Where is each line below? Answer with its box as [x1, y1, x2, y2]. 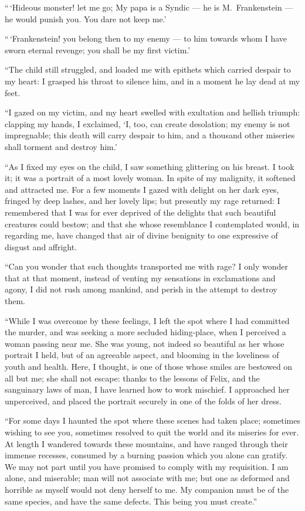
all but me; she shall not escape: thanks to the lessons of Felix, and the [5, 372, 260, 384]
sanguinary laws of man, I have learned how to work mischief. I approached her [5, 383, 290, 396]
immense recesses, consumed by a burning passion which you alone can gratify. [5, 449, 288, 461]
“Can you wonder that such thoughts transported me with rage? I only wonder [5, 260, 289, 272]
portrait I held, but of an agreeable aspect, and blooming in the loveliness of [5, 349, 279, 361]
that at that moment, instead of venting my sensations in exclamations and [5, 271, 276, 284]
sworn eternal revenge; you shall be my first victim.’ [5, 43, 191, 56]
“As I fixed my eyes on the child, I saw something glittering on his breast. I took [5, 160, 294, 172]
